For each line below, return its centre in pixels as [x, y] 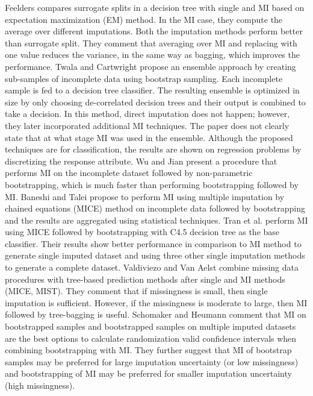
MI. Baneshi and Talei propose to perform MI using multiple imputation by [145, 196]
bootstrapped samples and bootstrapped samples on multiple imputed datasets [150, 326]
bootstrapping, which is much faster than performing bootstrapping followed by [152, 184]
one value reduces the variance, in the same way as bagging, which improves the [152, 55]
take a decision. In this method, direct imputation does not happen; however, [147, 114]
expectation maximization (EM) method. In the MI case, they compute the [144, 19]
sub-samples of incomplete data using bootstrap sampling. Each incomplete [144, 78]
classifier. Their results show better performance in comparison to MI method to [153, 243]
